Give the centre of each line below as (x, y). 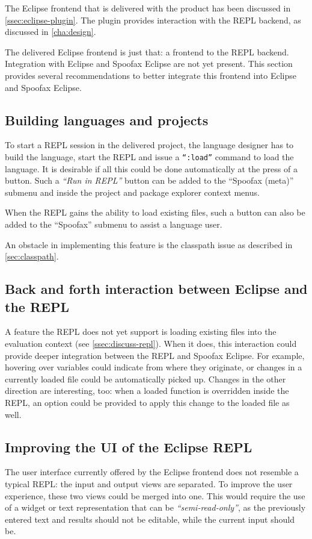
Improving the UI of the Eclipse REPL (129, 447)
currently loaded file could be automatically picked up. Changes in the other (145, 379)
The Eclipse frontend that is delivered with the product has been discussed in (148, 8)
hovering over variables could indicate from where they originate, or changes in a (154, 367)
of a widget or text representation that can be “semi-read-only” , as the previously (155, 507)
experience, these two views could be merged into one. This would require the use (155, 495)
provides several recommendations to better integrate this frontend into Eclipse (151, 75)
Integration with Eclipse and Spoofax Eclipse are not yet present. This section (149, 64)
